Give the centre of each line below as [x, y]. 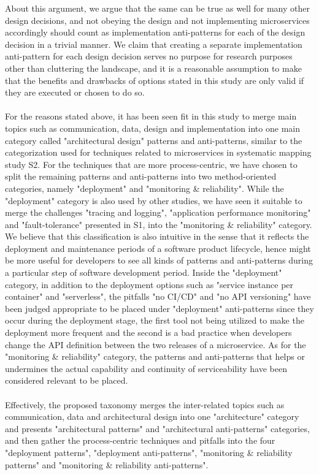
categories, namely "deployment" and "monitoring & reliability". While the [144, 188]
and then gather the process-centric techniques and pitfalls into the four [140, 440]
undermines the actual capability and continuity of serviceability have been [146, 368]
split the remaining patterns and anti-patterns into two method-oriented [141, 176]
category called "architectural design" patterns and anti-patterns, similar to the [154, 140]
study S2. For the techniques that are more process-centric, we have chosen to [151, 164]
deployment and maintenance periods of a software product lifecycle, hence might [158, 248]
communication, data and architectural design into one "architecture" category [152, 416]
